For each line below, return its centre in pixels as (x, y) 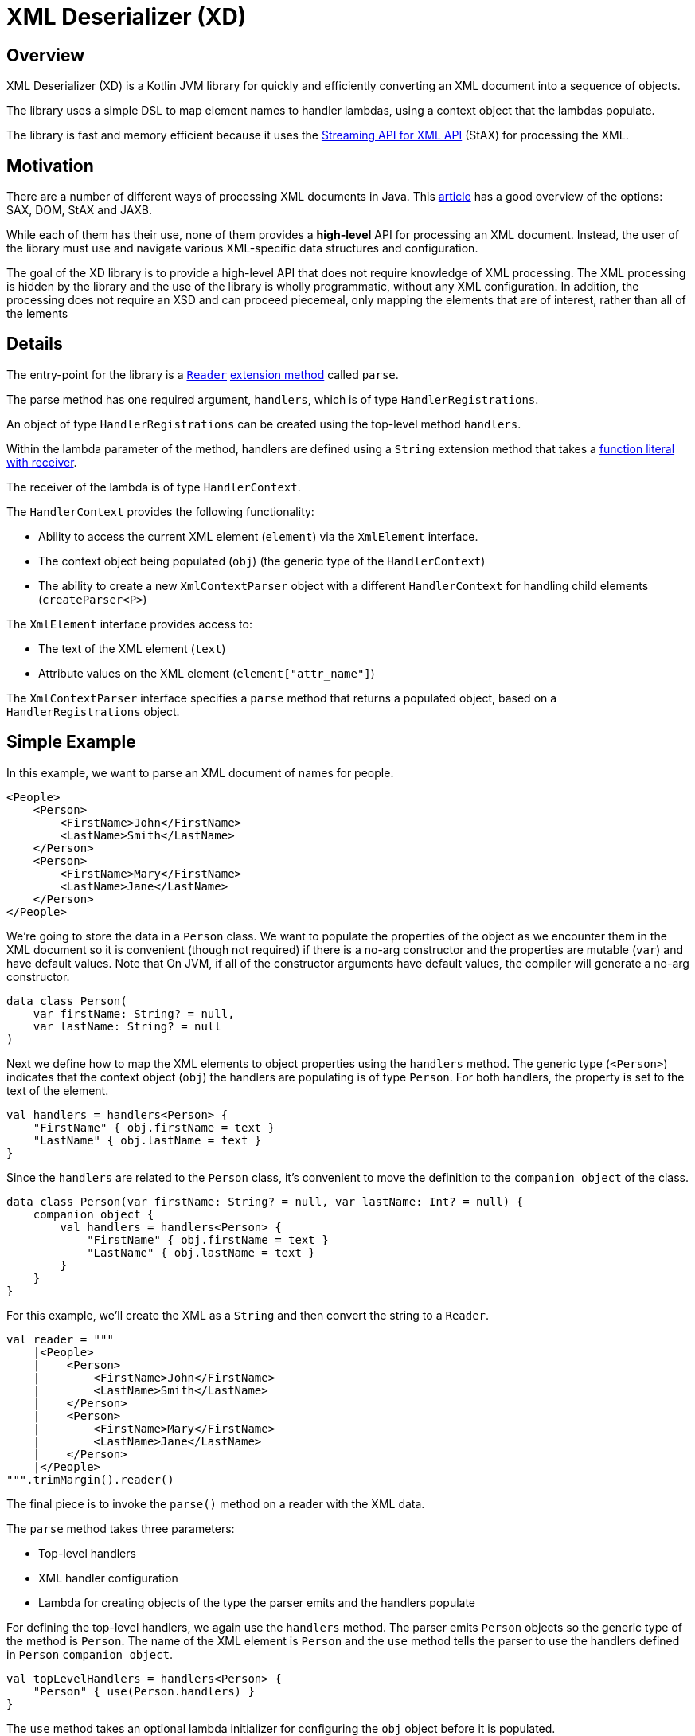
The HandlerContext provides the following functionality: (160, 511)
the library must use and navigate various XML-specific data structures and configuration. (242, 248)
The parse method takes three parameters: (121, 1528)
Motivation (50, 166)
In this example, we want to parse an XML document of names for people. (200, 772)
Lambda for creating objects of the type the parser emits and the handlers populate (257, 1602)
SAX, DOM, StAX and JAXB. (80, 210)
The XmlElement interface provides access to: (129, 624)
